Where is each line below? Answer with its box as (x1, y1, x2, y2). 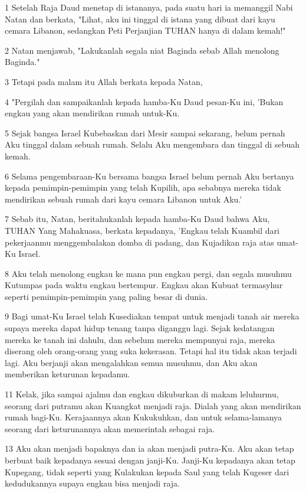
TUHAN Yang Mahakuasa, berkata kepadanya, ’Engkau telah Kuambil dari (5, 224, 279, 236)
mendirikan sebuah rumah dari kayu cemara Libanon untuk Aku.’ (5, 192, 242, 205)
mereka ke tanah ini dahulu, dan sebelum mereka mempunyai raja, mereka (5, 333, 275, 345)
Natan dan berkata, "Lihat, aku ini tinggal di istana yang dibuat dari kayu (5, 12, 275, 25)
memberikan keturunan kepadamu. (5, 368, 130, 380)
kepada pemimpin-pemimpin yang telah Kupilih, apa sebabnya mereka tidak (5, 181, 281, 194)
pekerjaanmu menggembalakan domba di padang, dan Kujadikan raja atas (5, 236, 274, 248)
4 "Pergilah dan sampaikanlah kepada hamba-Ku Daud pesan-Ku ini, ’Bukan (5, 95, 284, 107)
